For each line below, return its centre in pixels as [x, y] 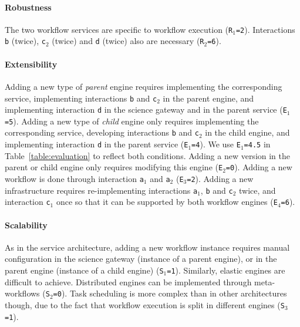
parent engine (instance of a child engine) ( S [84, 270]
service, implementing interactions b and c [81, 98]
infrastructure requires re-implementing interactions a [101, 190]
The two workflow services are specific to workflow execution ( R [119, 29]
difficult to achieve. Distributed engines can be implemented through [128, 282]
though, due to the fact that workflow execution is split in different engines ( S [145, 304]
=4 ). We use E [216, 144]
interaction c [28, 202]
